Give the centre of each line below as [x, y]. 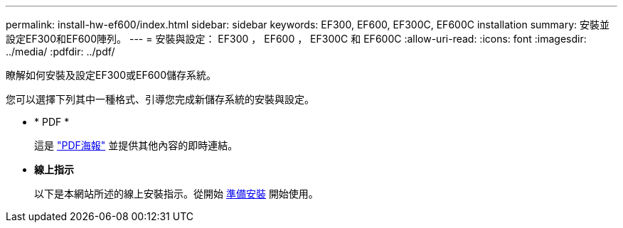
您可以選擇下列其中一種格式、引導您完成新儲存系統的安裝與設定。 [160, 99]
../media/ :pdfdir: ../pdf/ [60, 51]
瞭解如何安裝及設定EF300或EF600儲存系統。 [111, 75]
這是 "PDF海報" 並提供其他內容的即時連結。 [136, 145]
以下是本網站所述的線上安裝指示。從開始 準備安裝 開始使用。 [176, 194]
